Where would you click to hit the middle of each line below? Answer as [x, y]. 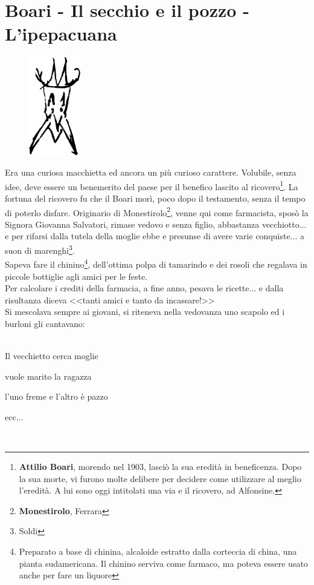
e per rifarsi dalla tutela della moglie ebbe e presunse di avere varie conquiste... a [155, 236]
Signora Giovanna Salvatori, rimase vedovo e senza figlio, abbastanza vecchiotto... [156, 224]
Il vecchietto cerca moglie [52, 356]
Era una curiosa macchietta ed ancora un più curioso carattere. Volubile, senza [151, 172]
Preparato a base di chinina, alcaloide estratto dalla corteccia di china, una [158, 551]
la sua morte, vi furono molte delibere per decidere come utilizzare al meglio [160, 478]
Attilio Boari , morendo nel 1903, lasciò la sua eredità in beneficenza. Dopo [160, 467]
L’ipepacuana [61, 34]
